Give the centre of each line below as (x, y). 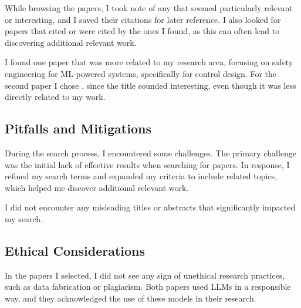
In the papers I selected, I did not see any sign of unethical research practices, (145, 275)
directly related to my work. (55, 97)
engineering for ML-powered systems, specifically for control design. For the (141, 73)
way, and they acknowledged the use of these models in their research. (131, 298)
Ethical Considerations (75, 250)
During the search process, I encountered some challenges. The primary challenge (150, 153)
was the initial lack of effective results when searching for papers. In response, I (147, 164)
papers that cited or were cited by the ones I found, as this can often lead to (142, 31)
